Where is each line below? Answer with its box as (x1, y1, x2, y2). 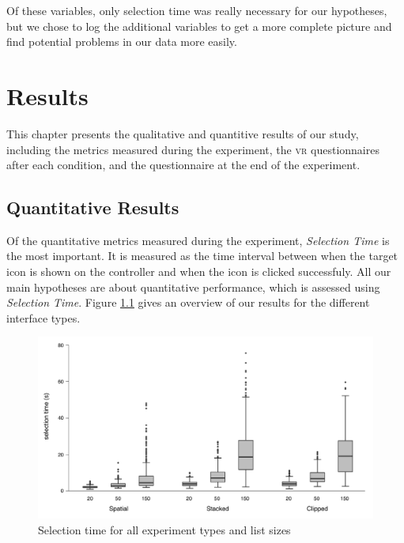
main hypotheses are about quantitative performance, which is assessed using (6, 278, 380, 295)
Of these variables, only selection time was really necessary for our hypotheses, (6, 2, 387, 18)
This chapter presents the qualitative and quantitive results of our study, (6, 125, 359, 141)
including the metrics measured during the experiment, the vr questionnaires (6, 141, 379, 157)
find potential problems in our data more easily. (6, 33, 237, 50)
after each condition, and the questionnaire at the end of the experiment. (6, 156, 361, 173)
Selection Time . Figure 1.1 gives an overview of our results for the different (6, 294, 370, 311)
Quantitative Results (6, 195, 179, 220)
